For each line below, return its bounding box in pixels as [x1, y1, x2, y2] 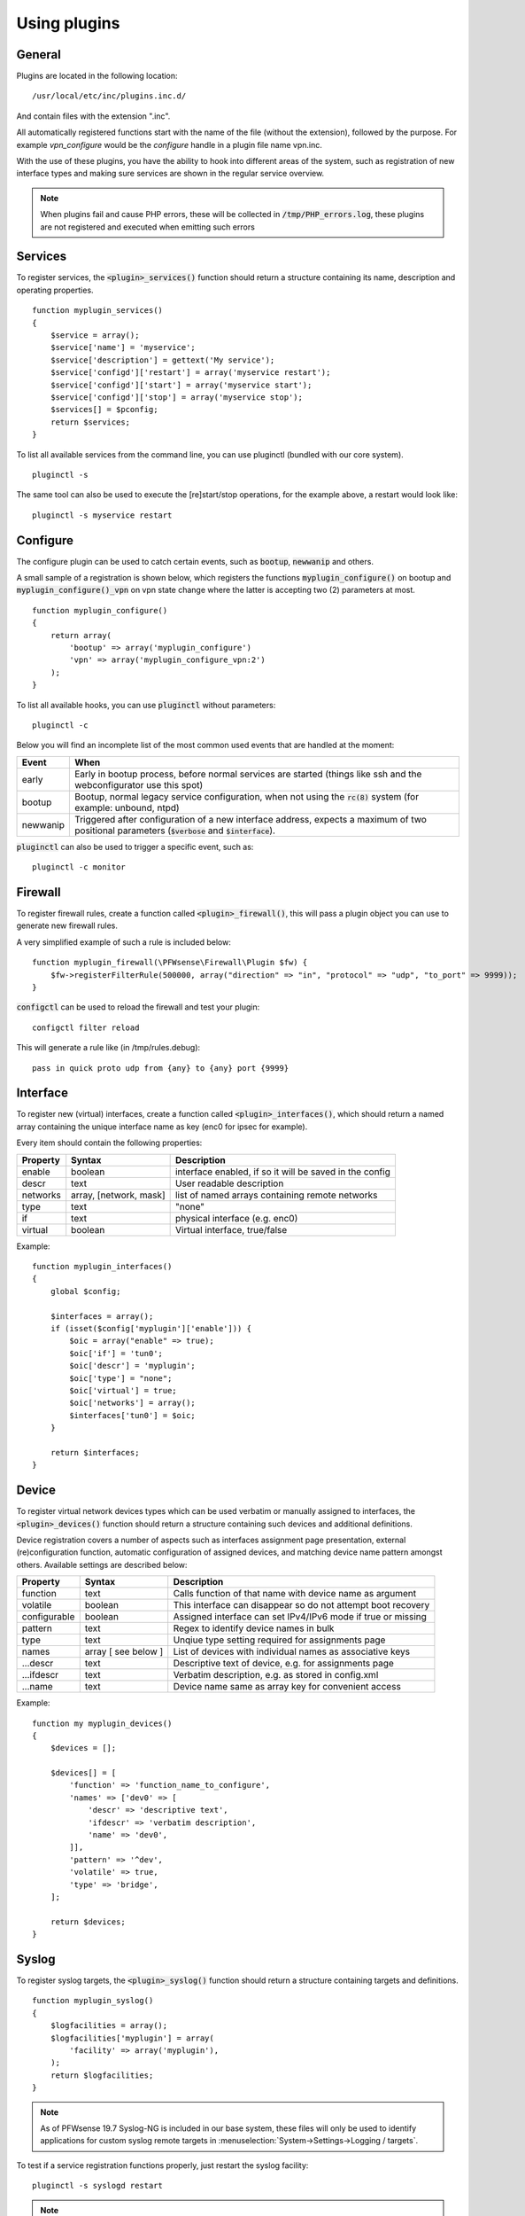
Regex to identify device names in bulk [173, 1622, 335, 1635]
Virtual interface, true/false [174, 1223, 288, 1236]
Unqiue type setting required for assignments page [173, 1634, 386, 1646]
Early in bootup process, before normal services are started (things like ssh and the [74, 768, 422, 780]
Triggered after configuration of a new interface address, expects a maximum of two [74, 813, 427, 825]
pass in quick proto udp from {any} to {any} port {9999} [32, 1063, 290, 1073]
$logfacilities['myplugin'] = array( [50, 2033, 214, 2043]
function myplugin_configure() [32, 605, 168, 615]
